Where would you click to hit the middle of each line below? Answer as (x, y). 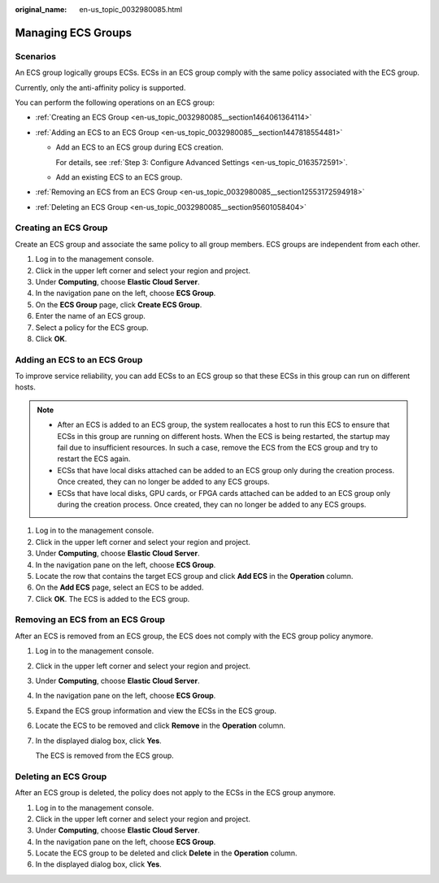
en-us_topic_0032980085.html (131, 9)
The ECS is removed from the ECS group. (104, 755)
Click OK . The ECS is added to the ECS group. (113, 598)
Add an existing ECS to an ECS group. (119, 177)
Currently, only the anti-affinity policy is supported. (100, 87)
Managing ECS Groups (74, 33)
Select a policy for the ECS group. (92, 327)
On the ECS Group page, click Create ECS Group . (119, 304)
